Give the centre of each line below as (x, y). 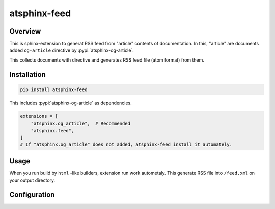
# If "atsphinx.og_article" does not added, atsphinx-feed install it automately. (126, 145)
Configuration (32, 195)
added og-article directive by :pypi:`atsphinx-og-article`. (72, 50)
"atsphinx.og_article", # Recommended (81, 124)
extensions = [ (39, 116)
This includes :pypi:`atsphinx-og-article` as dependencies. (71, 103)
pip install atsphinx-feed (54, 89)
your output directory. (32, 180)
